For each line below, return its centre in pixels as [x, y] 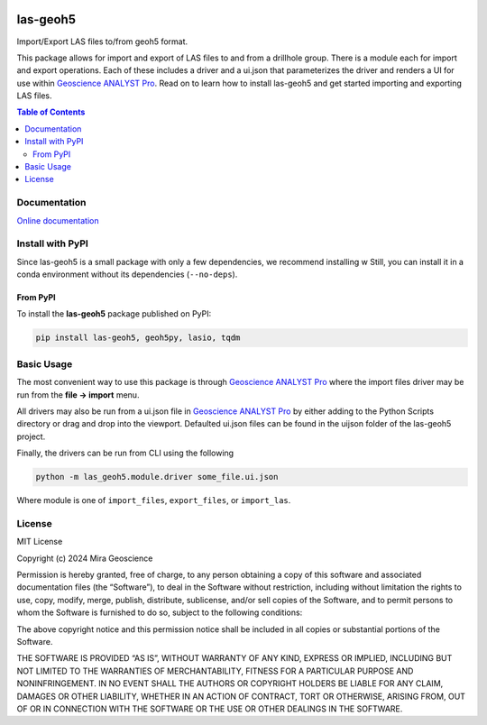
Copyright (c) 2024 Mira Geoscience [85, 558]
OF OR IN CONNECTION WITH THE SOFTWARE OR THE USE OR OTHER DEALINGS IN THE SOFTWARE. [210, 709]
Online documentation [58, 220]
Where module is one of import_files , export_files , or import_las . [154, 500]
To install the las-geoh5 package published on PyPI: [114, 314]
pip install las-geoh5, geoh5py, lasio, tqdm [138, 338]
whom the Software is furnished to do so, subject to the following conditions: [160, 612]
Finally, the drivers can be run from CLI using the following [125, 453]
